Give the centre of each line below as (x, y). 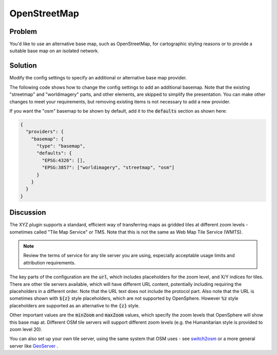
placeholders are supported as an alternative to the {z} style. (75, 305)
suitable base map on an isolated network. (54, 51)
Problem (23, 32)
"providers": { (45, 132)
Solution (23, 66)
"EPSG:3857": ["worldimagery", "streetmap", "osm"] (108, 168)
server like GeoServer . (34, 346)
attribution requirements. (50, 263)
